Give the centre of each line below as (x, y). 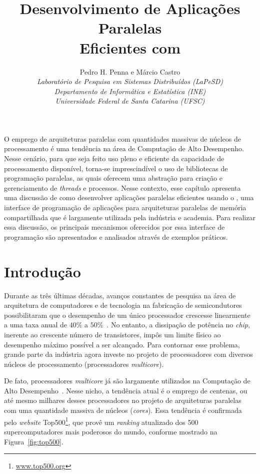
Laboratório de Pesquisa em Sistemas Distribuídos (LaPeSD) (130, 81)
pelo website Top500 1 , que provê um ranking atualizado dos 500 (101, 421)
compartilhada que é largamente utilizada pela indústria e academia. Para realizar (130, 217)
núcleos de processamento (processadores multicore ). (84, 364)
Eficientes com (130, 47)
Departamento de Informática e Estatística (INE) (130, 91)
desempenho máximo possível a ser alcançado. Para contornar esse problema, (122, 344)
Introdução (42, 271)
